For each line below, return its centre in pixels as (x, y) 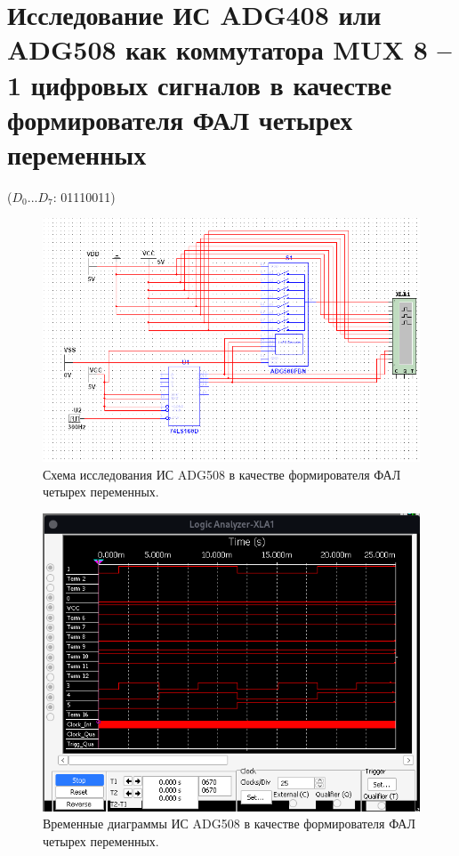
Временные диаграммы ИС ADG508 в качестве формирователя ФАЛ (229, 824)
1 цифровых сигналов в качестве (200, 84)
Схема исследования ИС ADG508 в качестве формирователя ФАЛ (222, 474)
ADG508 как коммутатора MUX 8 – (229, 49)
